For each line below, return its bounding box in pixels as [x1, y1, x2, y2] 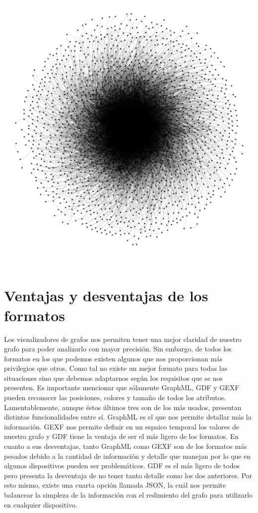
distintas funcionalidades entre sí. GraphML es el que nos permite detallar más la [4, 412, 252, 422]
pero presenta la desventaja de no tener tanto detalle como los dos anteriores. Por [4, 470, 253, 480]
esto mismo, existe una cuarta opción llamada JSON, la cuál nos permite [4, 480, 226, 490]
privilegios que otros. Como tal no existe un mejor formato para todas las [4, 363, 228, 373]
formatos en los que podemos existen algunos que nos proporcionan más [4, 353, 223, 363]
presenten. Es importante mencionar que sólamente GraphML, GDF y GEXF [4, 382, 240, 393]
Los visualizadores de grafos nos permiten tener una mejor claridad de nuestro [4, 334, 242, 344]
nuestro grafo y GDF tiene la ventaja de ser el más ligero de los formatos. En [4, 431, 239, 441]
